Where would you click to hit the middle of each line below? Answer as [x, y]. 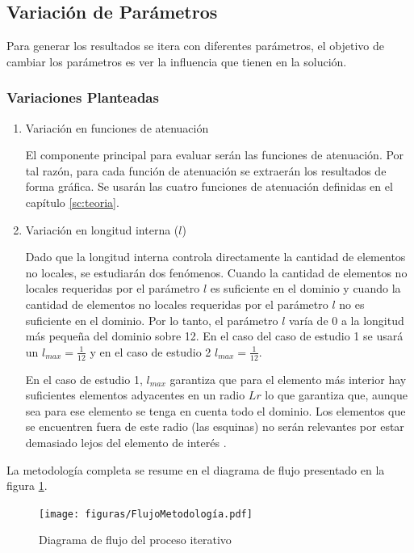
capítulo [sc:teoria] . [72, 202]
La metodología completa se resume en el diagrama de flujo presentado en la [196, 469]
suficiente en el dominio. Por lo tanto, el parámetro [152, 320]
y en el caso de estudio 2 [151, 351]
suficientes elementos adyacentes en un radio [135, 395]
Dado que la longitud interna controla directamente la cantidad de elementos [215, 257]
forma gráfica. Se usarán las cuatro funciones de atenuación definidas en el [209, 186]
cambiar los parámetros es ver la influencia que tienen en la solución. [177, 61]
